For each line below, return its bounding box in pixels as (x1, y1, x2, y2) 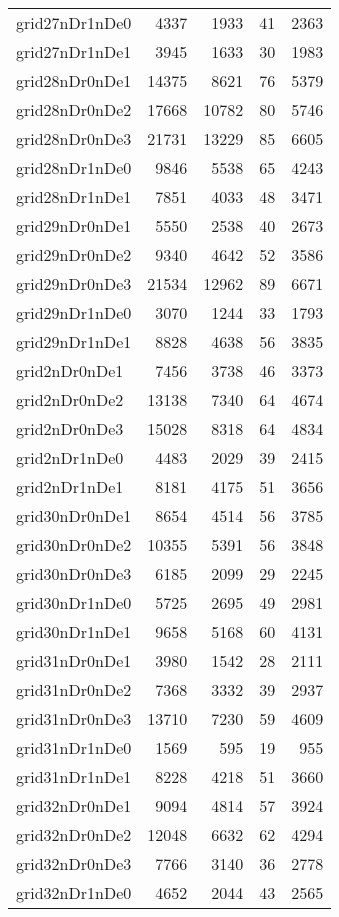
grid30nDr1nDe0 (16, 591, 132, 614)
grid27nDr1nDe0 (16, 11, 132, 34)
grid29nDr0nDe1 (16, 214, 132, 237)
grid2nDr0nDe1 (16, 359, 124, 382)
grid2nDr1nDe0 (16, 446, 124, 469)
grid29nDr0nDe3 (16, 272, 132, 295)
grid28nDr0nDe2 (16, 98, 132, 121)
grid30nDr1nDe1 (16, 620, 132, 643)
